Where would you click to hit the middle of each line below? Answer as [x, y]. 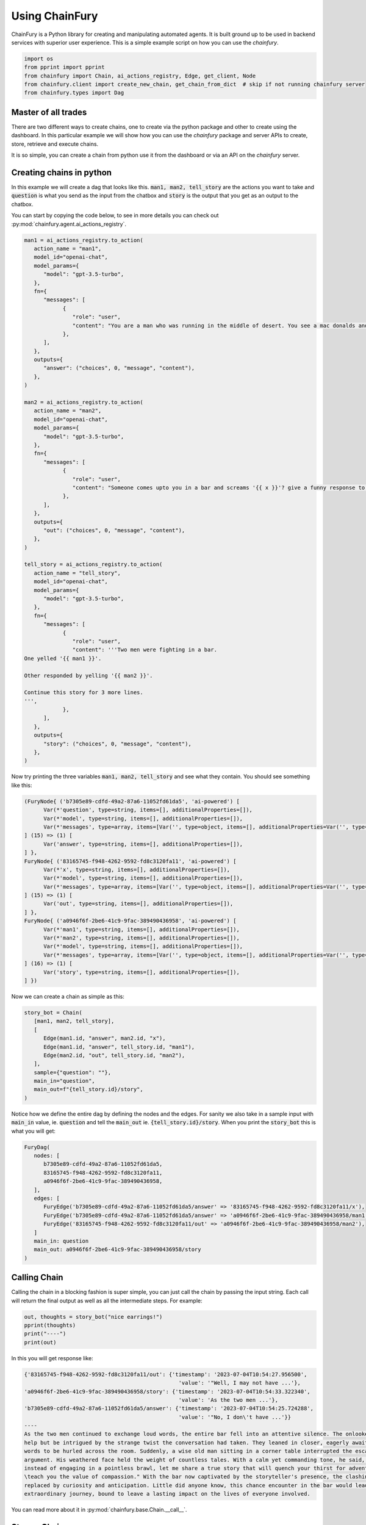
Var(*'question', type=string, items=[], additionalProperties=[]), [148, 810]
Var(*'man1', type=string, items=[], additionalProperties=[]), [142, 929]
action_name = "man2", [68, 411]
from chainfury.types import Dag [74, 93]
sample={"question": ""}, [73, 1072]
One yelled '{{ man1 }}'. [63, 658]
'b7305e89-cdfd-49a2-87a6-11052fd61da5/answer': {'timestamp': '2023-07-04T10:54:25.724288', [169, 1408]
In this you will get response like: [52, 1358]
